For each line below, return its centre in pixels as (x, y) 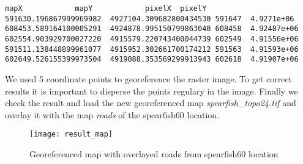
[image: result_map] (71, 134)
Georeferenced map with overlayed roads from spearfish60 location (154, 153)
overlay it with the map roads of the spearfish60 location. (112, 114)
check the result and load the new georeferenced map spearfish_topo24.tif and (151, 103)
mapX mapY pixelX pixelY (106, 9)
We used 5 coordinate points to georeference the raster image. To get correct (149, 78)
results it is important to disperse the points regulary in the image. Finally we (151, 91)
